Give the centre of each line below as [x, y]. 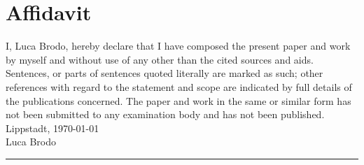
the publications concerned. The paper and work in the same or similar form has [178, 100]
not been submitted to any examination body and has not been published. [165, 114]
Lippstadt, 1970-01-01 [52, 128]
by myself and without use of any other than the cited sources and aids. [160, 59]
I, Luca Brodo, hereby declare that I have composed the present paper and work [178, 46]
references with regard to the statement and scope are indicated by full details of [179, 86]
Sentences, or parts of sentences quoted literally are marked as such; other [164, 73]
